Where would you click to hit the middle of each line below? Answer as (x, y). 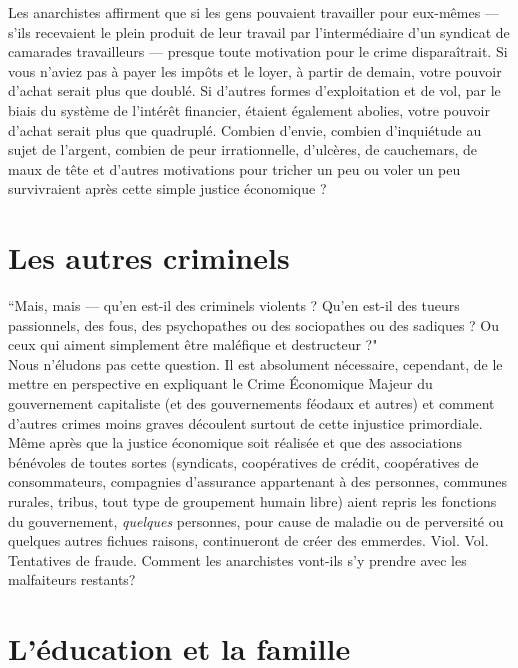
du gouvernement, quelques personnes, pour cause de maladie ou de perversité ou (256, 520)
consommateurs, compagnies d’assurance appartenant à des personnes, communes (257, 481)
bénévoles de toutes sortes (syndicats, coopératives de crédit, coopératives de (243, 461)
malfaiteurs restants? (72, 579)
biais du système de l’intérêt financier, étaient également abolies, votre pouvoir (249, 109)
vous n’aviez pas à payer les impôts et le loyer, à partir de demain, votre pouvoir (255, 70)
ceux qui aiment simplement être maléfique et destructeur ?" (193, 344)
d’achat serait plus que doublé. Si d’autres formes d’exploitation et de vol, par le (254, 90)
